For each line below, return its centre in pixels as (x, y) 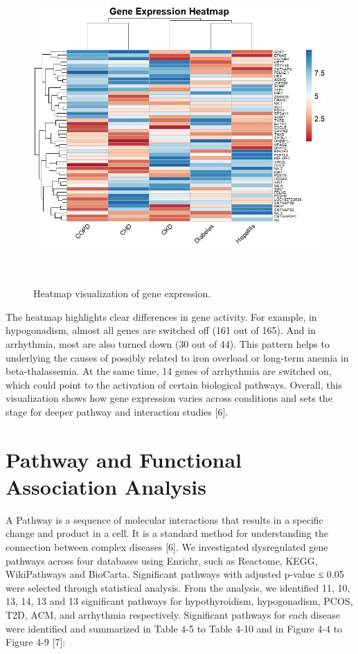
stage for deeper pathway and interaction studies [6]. (117, 411)
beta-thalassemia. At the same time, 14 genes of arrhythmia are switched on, (169, 371)
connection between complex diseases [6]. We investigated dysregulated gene (167, 546)
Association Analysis (106, 486)
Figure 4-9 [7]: (36, 642)
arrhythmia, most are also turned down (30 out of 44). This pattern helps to (168, 343)
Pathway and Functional (124, 459)
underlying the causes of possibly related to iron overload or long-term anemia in (177, 357)
